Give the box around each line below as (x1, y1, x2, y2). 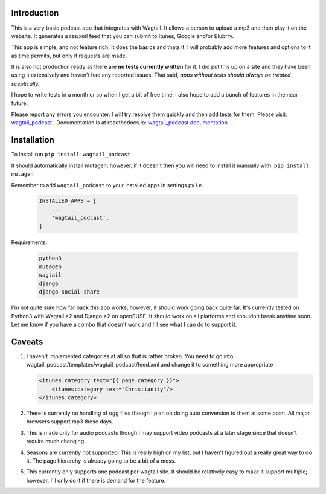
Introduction (11, 8, 59, 18)
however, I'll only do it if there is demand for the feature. (26, 476, 166, 484)
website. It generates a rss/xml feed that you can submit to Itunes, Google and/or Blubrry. (11, 32, 234, 39)
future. (11, 100, 28, 107)
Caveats (11, 336, 43, 347)
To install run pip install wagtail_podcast (11, 151, 131, 158)
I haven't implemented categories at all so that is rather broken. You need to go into (26, 352, 234, 359)
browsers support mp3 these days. (26, 418, 114, 425)
